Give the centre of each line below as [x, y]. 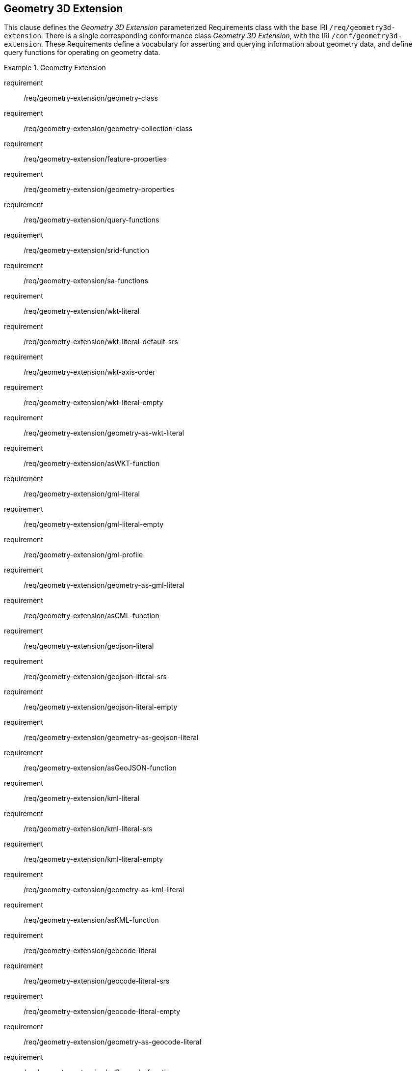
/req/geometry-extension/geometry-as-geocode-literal [113, 1042]
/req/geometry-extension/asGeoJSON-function [100, 768]
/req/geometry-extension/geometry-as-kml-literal [104, 890]
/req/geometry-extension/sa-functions [86, 281]
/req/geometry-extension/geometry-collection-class [108, 129]
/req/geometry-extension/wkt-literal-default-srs [101, 342]
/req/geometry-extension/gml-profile [83, 555]
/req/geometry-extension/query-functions [91, 220]
